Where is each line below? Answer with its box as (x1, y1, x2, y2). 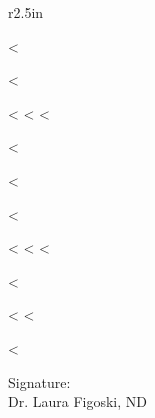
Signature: (8, 371, 71, 392)
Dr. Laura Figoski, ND (8, 391, 148, 412)
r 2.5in (8, 2, 44, 22)
